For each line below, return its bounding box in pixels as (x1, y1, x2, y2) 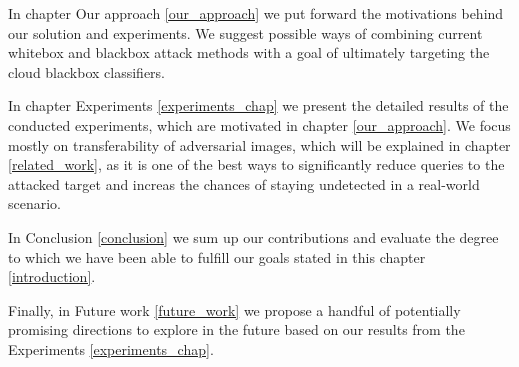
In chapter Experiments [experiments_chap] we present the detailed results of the (8, 95, 509, 116)
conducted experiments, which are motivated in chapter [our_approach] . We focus (8, 114, 511, 135)
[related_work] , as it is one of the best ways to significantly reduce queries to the (8, 154, 505, 175)
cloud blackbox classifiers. (8, 61, 165, 82)
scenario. (8, 193, 62, 214)
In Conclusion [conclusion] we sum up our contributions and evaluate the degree (8, 226, 499, 247)
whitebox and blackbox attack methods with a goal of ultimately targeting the (8, 42, 490, 63)
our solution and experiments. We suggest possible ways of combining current (8, 22, 483, 43)
